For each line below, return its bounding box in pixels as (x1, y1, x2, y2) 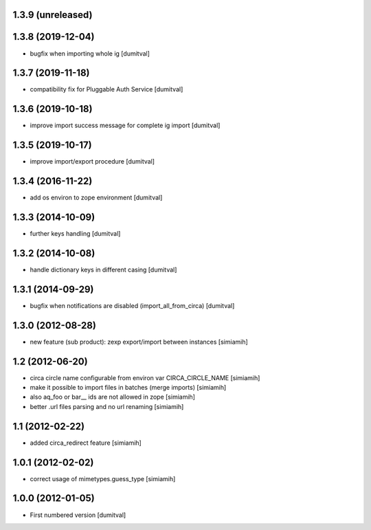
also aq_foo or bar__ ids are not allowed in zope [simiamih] (30, 393, 196, 401)
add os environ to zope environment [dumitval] (30, 193, 163, 202)
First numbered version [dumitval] (30, 511, 126, 519)
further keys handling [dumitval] (30, 230, 121, 238)
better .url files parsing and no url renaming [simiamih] (30, 402, 184, 410)
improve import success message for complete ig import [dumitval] (30, 121, 221, 130)
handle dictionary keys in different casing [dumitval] (30, 265, 177, 274)
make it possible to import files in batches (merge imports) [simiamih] (30, 384, 227, 392)
